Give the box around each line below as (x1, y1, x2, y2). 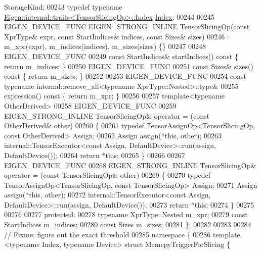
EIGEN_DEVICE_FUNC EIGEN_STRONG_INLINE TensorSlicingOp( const (4, 21, 250, 32)
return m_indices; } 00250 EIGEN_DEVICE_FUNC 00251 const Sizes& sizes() (4, 61, 253, 71)
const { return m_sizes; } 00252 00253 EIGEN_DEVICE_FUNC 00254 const (4, 71, 246, 81)
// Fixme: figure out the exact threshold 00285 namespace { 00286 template (4, 229, 240, 239)
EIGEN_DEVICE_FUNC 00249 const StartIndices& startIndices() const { (4, 50, 238, 61)
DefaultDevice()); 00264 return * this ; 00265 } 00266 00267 (4, 149, 185, 160)
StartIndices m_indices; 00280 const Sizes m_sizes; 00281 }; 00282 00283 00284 (4, 219, 251, 230)
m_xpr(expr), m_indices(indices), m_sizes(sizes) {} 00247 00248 (4, 41, 206, 52)
